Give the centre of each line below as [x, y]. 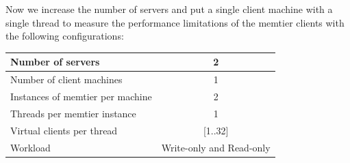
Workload [30, 147]
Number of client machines [66, 79]
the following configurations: [65, 36]
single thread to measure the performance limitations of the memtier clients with [175, 22]
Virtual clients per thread [64, 130]
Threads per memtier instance [73, 113]
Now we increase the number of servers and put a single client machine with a [169, 9]
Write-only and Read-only [216, 147]
